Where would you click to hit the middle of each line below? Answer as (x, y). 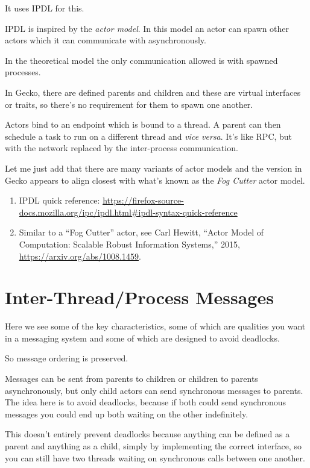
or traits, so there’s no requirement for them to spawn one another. (129, 104)
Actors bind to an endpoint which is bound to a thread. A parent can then (143, 124)
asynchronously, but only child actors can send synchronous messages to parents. (154, 390)
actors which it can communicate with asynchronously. (106, 40)
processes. (23, 72)
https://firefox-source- (143, 200)
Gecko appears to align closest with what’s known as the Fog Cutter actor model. (155, 180)
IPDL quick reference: (59, 200)
